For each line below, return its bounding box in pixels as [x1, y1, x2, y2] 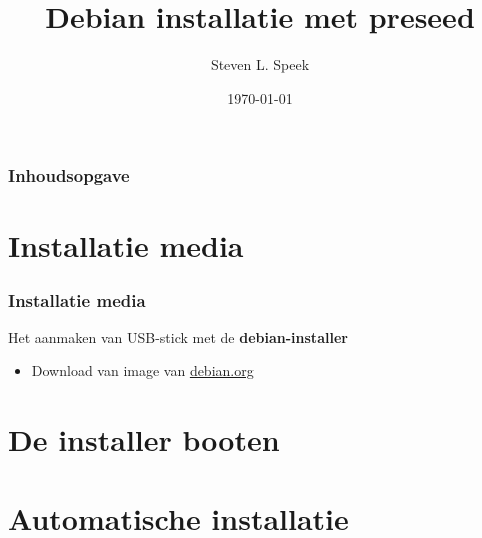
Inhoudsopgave [8, 163, 130, 188]
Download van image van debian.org [31, 360, 254, 381]
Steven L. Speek [210, 54, 310, 75]
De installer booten [8, 419, 280, 460]
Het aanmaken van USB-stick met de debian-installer [8, 326, 348, 347]
